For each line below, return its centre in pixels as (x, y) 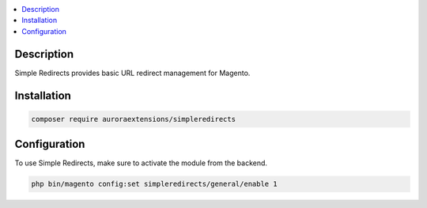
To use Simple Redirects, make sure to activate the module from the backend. (141, 163)
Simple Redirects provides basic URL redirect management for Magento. (132, 73)
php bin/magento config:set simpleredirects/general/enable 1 (154, 184)
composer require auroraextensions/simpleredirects (134, 119)
